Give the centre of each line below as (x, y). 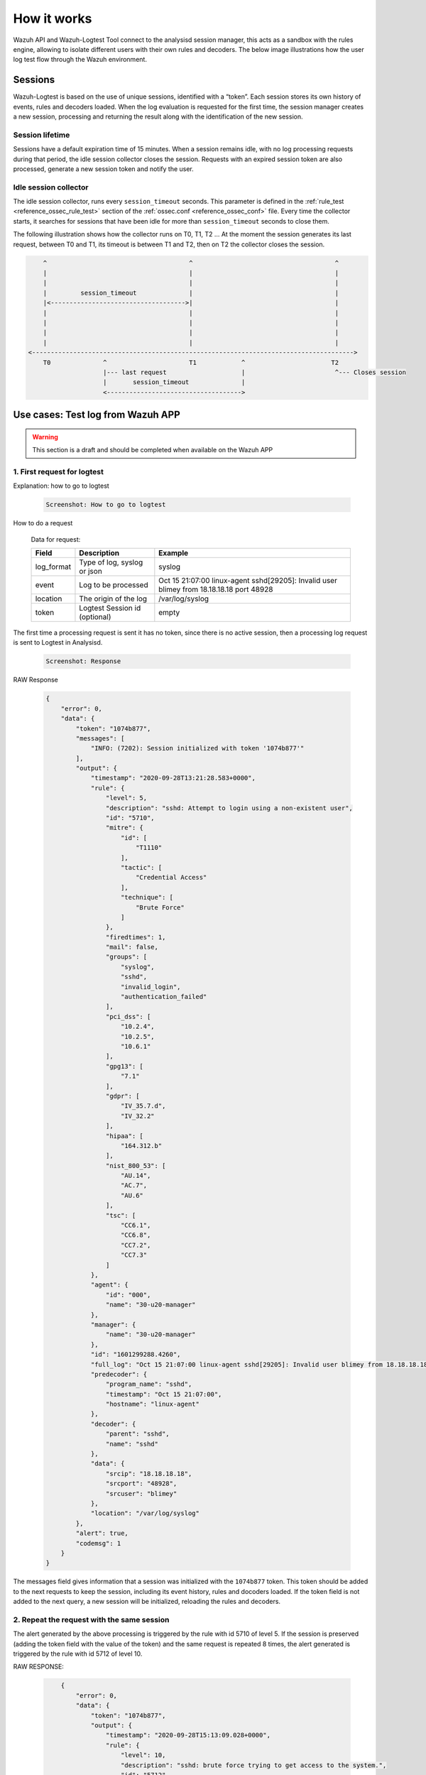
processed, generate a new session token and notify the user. (104, 169)
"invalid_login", (151, 987)
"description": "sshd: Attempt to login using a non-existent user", (229, 808)
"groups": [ (126, 957)
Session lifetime (42, 135)
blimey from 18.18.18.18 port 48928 (216, 589)
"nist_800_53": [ (136, 1165)
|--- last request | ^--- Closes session (255, 372)
